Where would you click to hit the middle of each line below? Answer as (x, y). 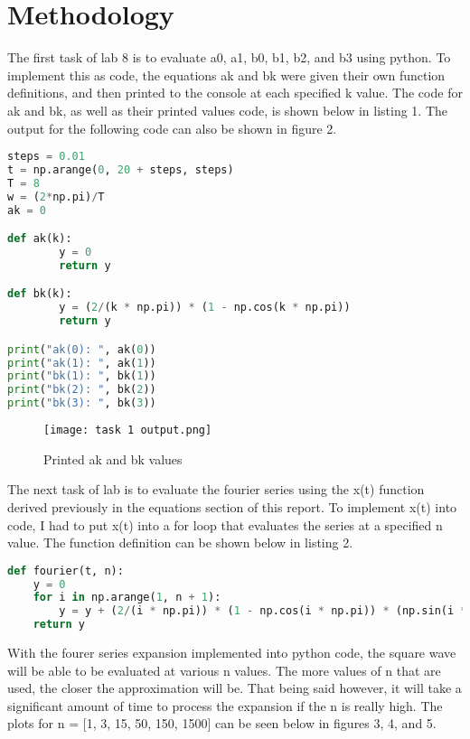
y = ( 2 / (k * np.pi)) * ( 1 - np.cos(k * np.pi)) (205, 308)
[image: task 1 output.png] (128, 430)
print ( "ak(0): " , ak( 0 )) (82, 349)
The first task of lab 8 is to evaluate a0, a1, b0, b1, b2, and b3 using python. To (229, 57)
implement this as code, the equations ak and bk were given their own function (226, 75)
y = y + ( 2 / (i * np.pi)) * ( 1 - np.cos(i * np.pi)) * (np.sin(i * (263, 611)
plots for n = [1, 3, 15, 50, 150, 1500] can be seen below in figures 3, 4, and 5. (222, 723)
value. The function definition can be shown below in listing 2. (180, 543)
